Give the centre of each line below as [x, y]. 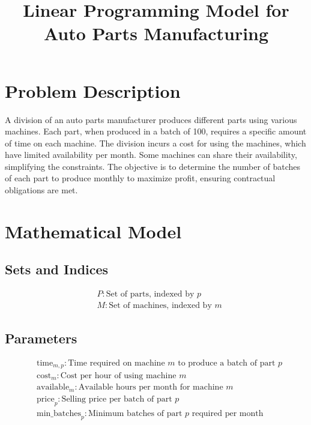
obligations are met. [41, 190]
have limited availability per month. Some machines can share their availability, [151, 155]
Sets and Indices [57, 269]
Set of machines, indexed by [160, 306]
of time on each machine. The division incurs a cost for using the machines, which [155, 143]
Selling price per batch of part [117, 399]
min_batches [59, 413]
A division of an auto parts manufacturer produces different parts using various [151, 119]
